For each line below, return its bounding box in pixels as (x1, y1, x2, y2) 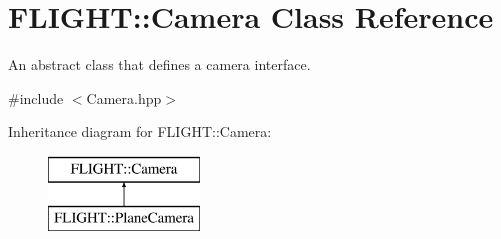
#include (8, 87, 64, 108)
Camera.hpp (86, 87, 162, 108)
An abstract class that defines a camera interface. (8, 54, 311, 75)
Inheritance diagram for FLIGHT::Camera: (8, 121, 272, 142)
